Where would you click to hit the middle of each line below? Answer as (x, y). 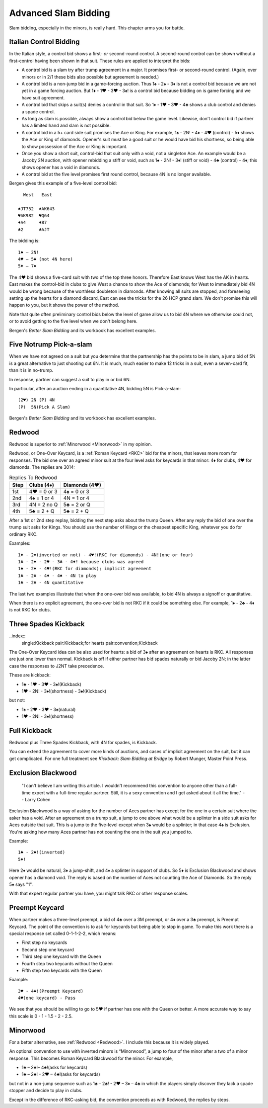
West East (37, 195)
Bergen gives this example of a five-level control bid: (63, 183)
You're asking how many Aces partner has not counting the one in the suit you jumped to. (101, 832)
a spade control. (38, 111)
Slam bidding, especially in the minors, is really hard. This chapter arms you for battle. (97, 28)
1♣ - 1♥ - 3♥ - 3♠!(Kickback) (52, 684)
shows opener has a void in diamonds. (61, 167)
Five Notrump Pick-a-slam (51, 345)
